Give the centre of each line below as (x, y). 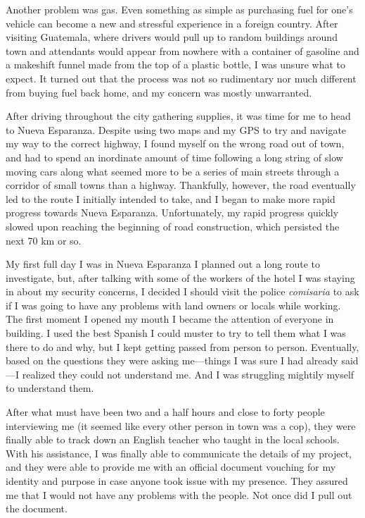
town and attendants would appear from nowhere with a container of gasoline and (182, 50)
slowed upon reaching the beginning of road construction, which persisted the (173, 226)
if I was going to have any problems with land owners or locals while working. (173, 305)
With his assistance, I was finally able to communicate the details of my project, (179, 453)
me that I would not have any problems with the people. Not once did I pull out (179, 494)
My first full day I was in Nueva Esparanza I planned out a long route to (163, 264)
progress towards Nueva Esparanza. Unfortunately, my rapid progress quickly (172, 212)
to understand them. (50, 388)
